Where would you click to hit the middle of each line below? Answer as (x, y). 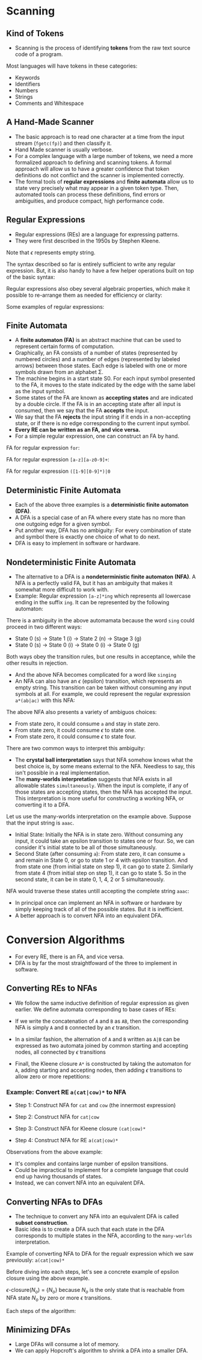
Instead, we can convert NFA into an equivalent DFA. (80, 1183)
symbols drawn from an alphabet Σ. (59, 372)
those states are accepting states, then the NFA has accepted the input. (104, 792)
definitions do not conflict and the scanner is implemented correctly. (99, 175)
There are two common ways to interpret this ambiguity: (76, 748)
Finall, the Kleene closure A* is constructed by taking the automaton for (103, 1063)
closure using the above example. (48, 1278)
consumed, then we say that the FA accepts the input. (82, 411)
